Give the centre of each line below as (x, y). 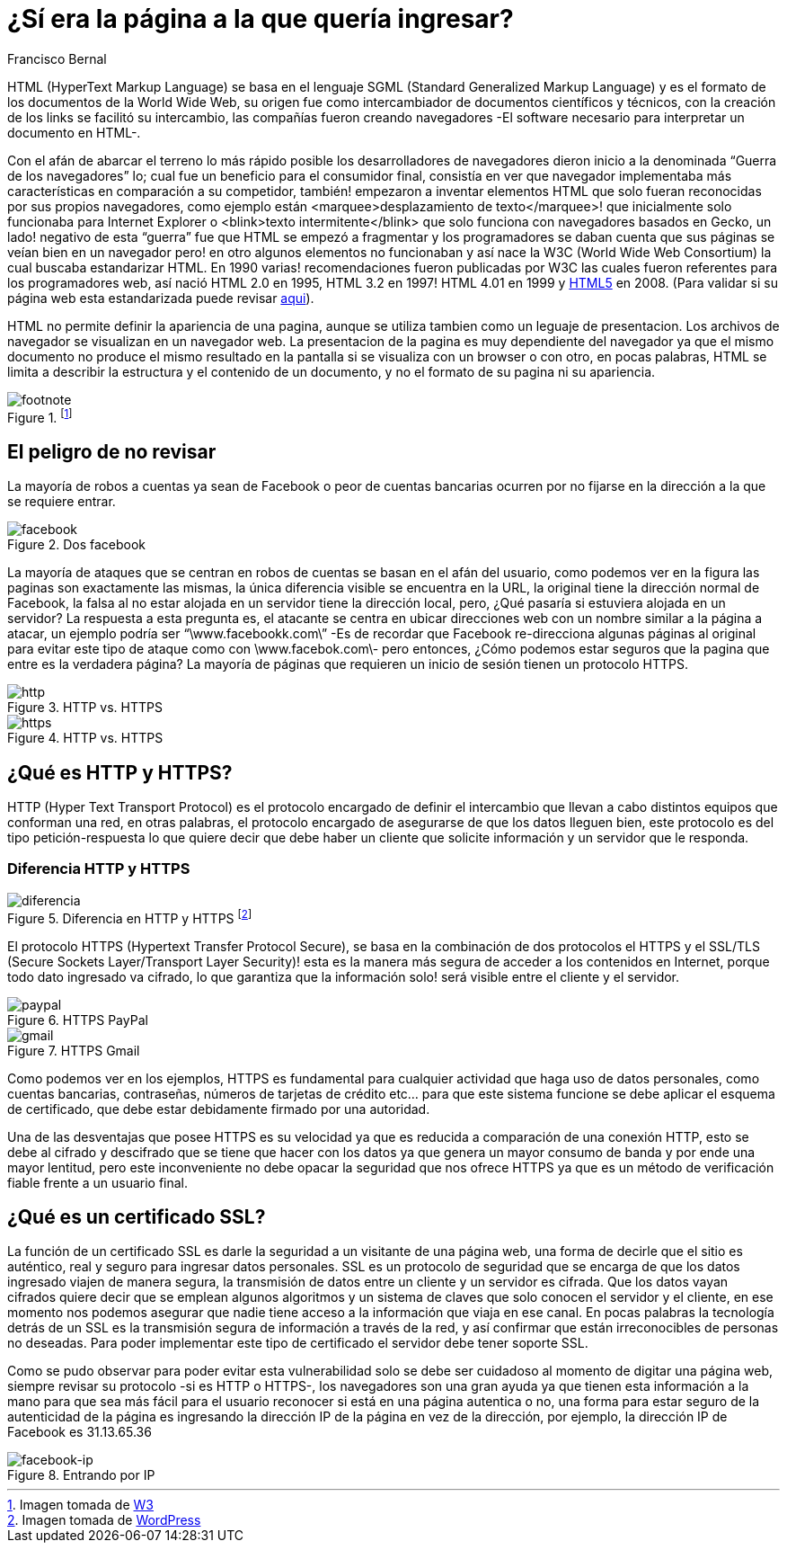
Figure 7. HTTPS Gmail (74, 1050)
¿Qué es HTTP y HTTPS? (120, 772)
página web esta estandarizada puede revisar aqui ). (161, 298)
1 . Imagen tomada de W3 (80, 1505)
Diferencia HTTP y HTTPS (99, 869)
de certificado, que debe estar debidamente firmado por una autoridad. (219, 1109)
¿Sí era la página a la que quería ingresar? (261, 19)
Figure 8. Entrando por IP (81, 1475)
